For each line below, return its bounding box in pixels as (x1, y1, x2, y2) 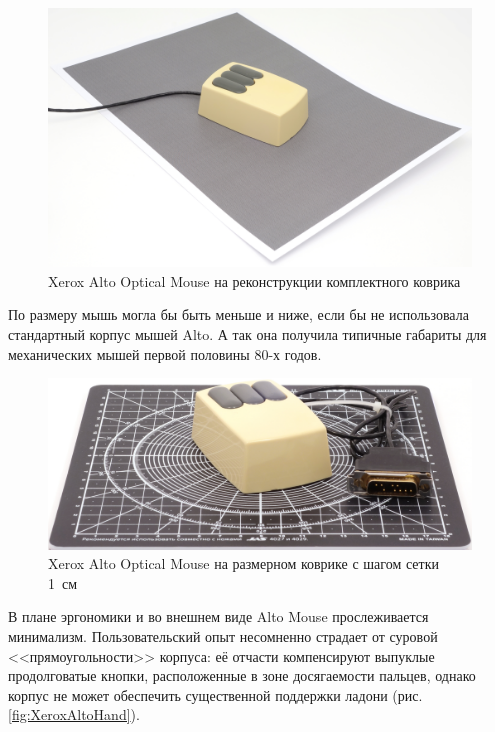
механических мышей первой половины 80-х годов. (8, 343, 322, 364)
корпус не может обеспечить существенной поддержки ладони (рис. (8, 684, 423, 705)
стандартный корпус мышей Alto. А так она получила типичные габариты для (8, 323, 487, 344)
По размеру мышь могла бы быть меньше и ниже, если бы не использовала (8, 304, 469, 325)
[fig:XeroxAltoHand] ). (8, 704, 140, 725)
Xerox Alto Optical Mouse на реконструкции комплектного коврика (48, 270, 461, 291)
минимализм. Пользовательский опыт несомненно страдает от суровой (8, 625, 438, 646)
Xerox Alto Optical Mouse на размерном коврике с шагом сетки (48, 553, 439, 574)
